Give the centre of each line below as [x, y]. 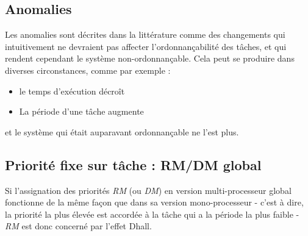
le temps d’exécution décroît [72, 91]
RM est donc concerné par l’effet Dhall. [78, 226]
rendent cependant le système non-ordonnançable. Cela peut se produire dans [150, 58]
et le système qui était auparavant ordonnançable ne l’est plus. [122, 131]
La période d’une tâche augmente [81, 111]
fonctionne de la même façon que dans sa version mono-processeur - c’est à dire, [154, 202]
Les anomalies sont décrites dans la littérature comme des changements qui [145, 34]
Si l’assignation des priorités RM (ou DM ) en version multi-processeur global [148, 190]
